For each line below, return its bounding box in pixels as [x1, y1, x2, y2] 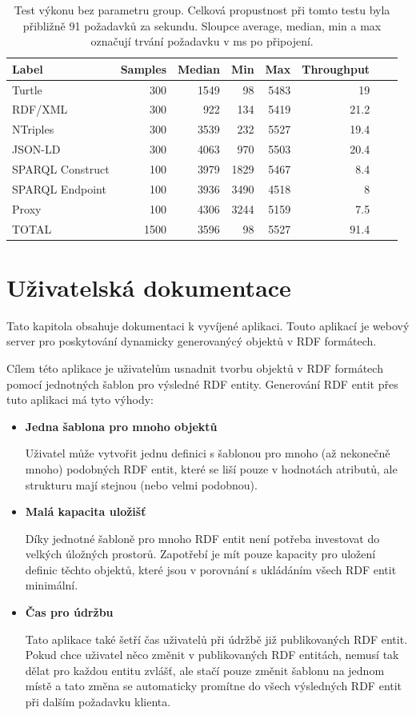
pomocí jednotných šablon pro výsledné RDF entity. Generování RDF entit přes [6, 375, 398, 392]
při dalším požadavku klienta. [25, 693, 171, 710]
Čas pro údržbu [25, 604, 114, 621]
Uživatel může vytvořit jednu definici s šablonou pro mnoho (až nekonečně [25, 445, 390, 461]
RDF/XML [12, 101, 68, 118]
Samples [120, 60, 167, 77]
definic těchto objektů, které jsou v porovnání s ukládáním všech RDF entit [25, 561, 397, 577]
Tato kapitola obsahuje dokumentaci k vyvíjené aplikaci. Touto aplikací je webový [6, 317, 410, 334]
